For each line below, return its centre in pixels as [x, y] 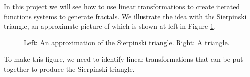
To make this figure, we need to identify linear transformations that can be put [124, 59]
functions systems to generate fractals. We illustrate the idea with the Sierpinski [125, 16]
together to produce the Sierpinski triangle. [69, 68]
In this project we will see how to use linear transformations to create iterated [122, 6]
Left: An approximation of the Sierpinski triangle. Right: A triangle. [127, 42]
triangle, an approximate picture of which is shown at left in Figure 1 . [110, 26]
